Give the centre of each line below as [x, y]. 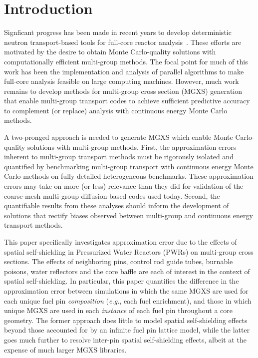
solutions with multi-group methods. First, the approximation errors [132, 147]
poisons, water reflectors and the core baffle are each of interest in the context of [127, 271]
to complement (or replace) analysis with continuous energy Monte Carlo [116, 110]
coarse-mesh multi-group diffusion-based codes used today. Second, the [112, 195]
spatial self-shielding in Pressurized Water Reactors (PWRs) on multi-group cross [129, 251]
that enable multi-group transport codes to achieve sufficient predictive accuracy [127, 101]
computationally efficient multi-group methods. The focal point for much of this [126, 61]
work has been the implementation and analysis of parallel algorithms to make [124, 71]
